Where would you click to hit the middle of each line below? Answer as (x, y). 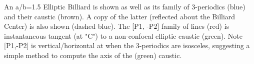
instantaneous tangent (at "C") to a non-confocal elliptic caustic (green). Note (123, 35)
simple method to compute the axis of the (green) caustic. (93, 55)
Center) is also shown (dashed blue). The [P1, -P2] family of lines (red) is (117, 26)
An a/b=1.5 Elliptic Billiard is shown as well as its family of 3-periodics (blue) (125, 6)
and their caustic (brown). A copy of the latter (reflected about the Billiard (120, 16)
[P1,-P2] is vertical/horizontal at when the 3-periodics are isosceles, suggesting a (127, 45)
